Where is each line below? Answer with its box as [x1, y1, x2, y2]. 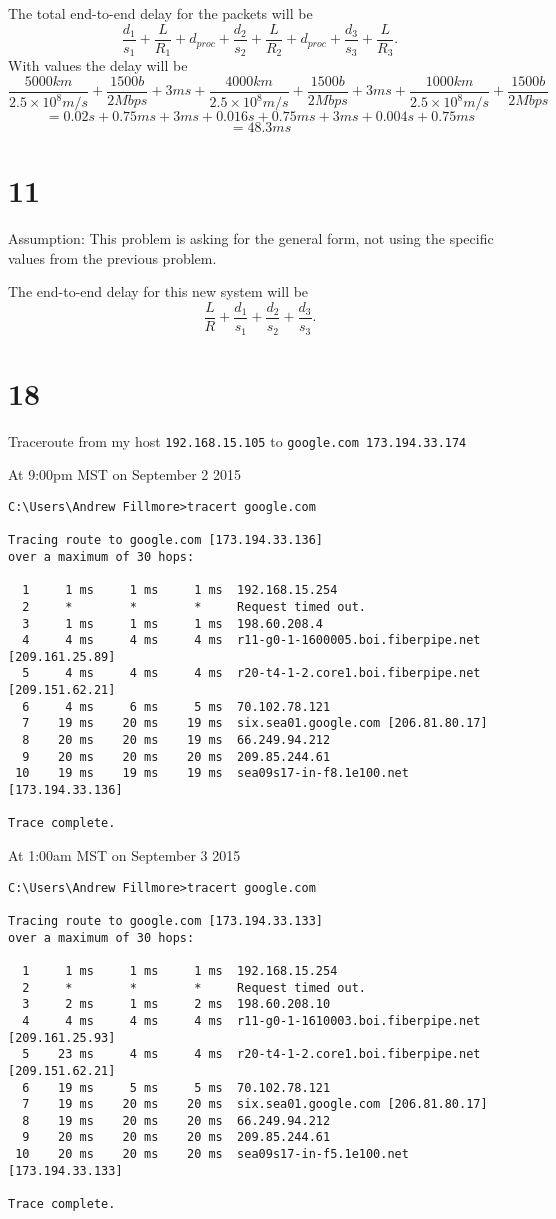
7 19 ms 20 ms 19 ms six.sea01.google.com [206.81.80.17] [22, 716, 488, 731]
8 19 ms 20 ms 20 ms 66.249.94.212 [22, 1113, 331, 1128]
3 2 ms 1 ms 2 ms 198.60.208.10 [22, 997, 331, 1012]
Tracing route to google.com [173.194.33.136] [8, 533, 323, 548]
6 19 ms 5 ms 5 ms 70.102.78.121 [22, 1080, 331, 1095]
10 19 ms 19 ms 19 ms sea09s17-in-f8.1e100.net [15, 766, 409, 781]
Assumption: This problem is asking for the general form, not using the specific [8, 228, 494, 249]
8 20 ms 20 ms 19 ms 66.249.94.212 [22, 733, 331, 748]
